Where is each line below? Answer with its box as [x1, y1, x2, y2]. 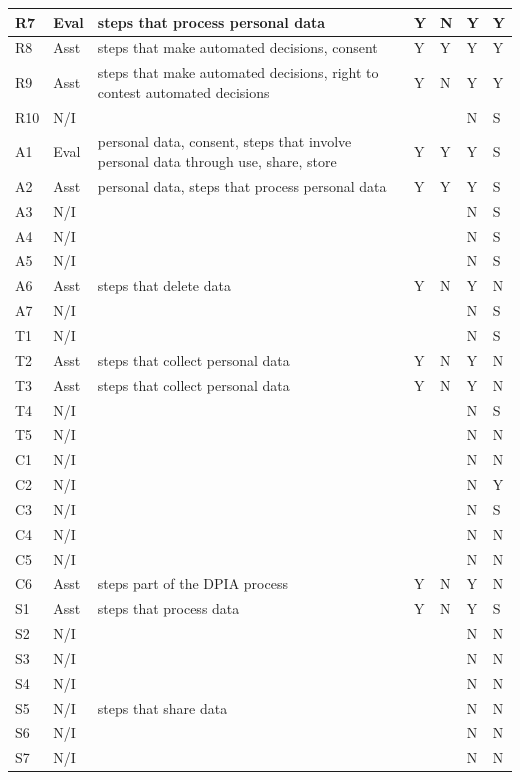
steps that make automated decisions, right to [97, 62, 379, 83]
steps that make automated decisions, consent [97, 37, 378, 58]
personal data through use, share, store [97, 151, 337, 172]
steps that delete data [97, 275, 231, 296]
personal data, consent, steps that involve [97, 131, 352, 152]
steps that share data [97, 697, 228, 718]
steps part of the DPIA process [97, 573, 288, 594]
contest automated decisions [97, 81, 270, 102]
